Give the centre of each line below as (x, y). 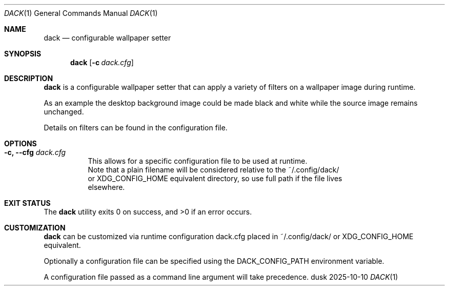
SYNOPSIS (23, 54)
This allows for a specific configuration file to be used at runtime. (198, 161)
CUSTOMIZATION (35, 228)
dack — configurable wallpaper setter (107, 38)
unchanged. (64, 112)
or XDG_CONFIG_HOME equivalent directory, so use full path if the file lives (215, 178)
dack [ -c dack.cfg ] (102, 62)
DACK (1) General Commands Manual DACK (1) (81, 13)
